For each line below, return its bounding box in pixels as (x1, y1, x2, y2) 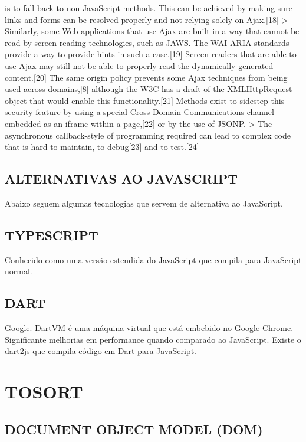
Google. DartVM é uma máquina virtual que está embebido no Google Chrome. (5, 322, 294, 334)
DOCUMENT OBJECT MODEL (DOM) (5, 420, 263, 438)
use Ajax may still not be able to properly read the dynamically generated (5, 59, 274, 71)
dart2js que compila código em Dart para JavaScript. (5, 345, 196, 357)
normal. (5, 265, 32, 277)
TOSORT (5, 379, 83, 404)
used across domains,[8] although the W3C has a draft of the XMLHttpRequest (5, 83, 292, 95)
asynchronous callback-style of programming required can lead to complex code (5, 129, 291, 141)
